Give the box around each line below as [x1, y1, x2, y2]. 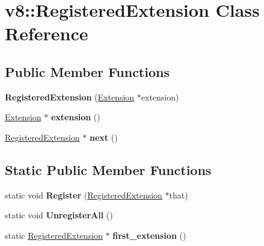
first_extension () [112, 229, 186, 241]
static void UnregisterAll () [5, 209, 113, 221]
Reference [5, 21, 88, 46]
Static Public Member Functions [5, 160, 212, 179]
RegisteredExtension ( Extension [5, 90, 135, 103]
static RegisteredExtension [5, 229, 103, 241]
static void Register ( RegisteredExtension [5, 188, 162, 201]
